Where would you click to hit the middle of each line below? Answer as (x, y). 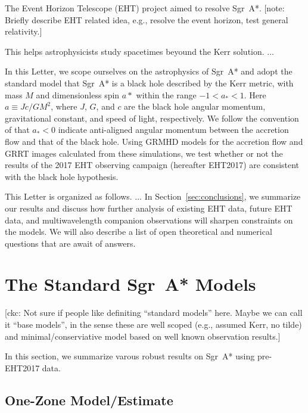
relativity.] (24, 31)
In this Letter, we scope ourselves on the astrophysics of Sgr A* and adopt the (149, 71)
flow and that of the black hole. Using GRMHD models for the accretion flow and (154, 141)
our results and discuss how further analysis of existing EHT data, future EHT (149, 208)
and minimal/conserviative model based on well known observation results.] (143, 336)
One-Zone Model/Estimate (89, 400)
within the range (166, 94)
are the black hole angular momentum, (195, 106)
